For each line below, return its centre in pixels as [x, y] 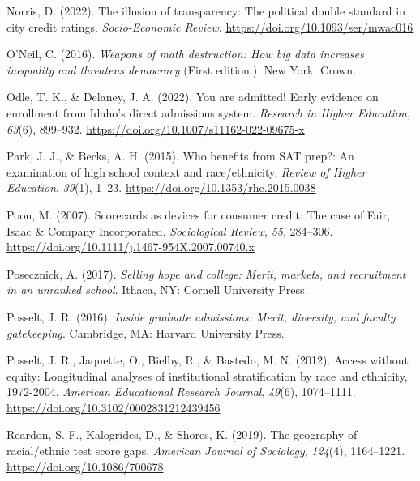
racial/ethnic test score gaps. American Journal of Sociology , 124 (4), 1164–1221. [206, 451]
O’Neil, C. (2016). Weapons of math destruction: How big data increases [185, 54]
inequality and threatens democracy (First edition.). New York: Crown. [182, 69]
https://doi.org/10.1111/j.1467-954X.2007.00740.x [131, 247]
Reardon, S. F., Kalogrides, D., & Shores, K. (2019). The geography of [182, 434]
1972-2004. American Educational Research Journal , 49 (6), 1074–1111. [181, 392]
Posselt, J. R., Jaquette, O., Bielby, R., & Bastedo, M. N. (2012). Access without [208, 360]
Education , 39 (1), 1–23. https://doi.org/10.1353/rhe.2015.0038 [161, 187]
